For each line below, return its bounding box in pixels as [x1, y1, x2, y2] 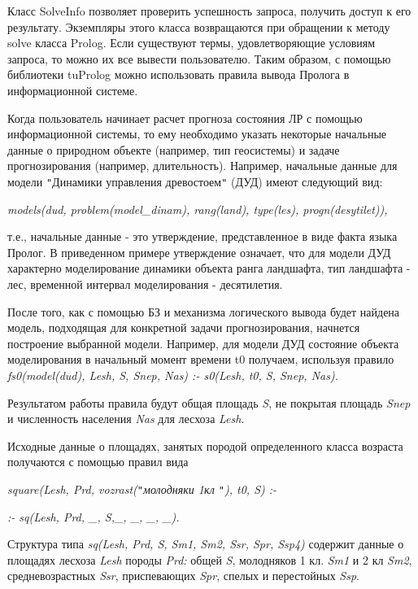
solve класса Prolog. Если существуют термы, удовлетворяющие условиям [7, 34, 376, 51]
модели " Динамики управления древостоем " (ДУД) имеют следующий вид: [7, 172, 383, 190]
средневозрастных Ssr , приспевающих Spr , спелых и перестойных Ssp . [7, 567, 359, 584]
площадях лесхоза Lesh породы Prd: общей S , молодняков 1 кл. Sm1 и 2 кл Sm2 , [7, 551, 412, 568]
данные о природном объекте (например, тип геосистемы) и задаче [7, 141, 340, 158]
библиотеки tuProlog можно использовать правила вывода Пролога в [7, 66, 350, 83]
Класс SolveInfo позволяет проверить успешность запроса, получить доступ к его [7, 2, 411, 19]
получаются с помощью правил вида [7, 453, 189, 470]
